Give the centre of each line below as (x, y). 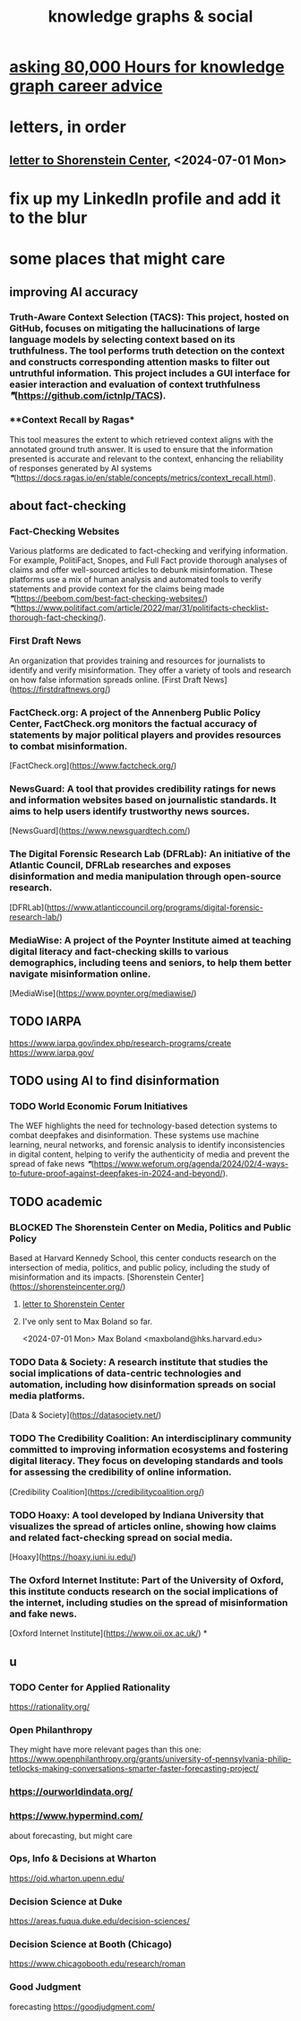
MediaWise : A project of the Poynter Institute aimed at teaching (150, 940)
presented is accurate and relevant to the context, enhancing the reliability (146, 459)
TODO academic (56, 1201)
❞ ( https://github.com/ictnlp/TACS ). (88, 396)
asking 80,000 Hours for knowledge (147, 67)
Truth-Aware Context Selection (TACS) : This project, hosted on (149, 318)
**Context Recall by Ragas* (72, 420)
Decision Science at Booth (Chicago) (91, 1945)
